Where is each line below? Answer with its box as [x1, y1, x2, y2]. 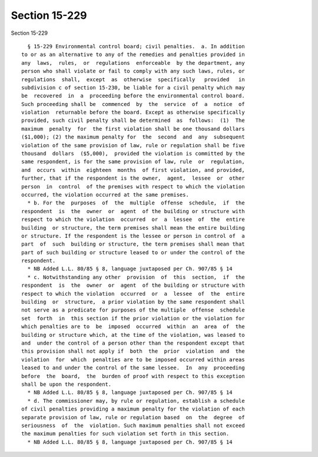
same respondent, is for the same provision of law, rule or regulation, [21, 158, 245, 165]
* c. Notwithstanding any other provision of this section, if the [27, 274, 245, 280]
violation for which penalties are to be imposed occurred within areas [21, 356, 245, 363]
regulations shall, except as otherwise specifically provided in [21, 76, 245, 82]
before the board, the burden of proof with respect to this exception [21, 373, 245, 379]
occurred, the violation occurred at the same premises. [21, 191, 190, 198]
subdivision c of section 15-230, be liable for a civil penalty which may [21, 84, 245, 91]
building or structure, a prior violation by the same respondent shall [21, 299, 245, 306]
